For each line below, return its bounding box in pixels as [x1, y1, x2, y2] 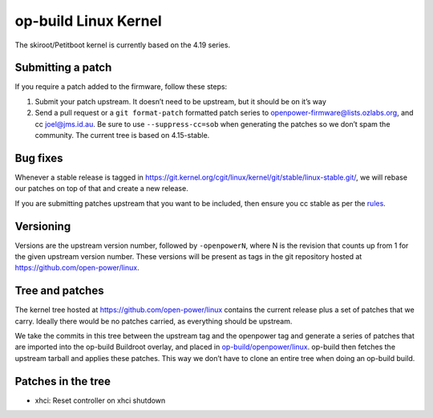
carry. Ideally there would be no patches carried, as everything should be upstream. [14, 316, 293, 326]
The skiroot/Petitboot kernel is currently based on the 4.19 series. [14, 40, 231, 50]
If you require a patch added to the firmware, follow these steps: [14, 82, 228, 91]
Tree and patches [14, 284, 104, 298]
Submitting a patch [14, 61, 112, 75]
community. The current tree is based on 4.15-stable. [34, 131, 210, 140]
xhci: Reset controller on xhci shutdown [34, 396, 166, 405]
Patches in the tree [14, 374, 111, 388]
